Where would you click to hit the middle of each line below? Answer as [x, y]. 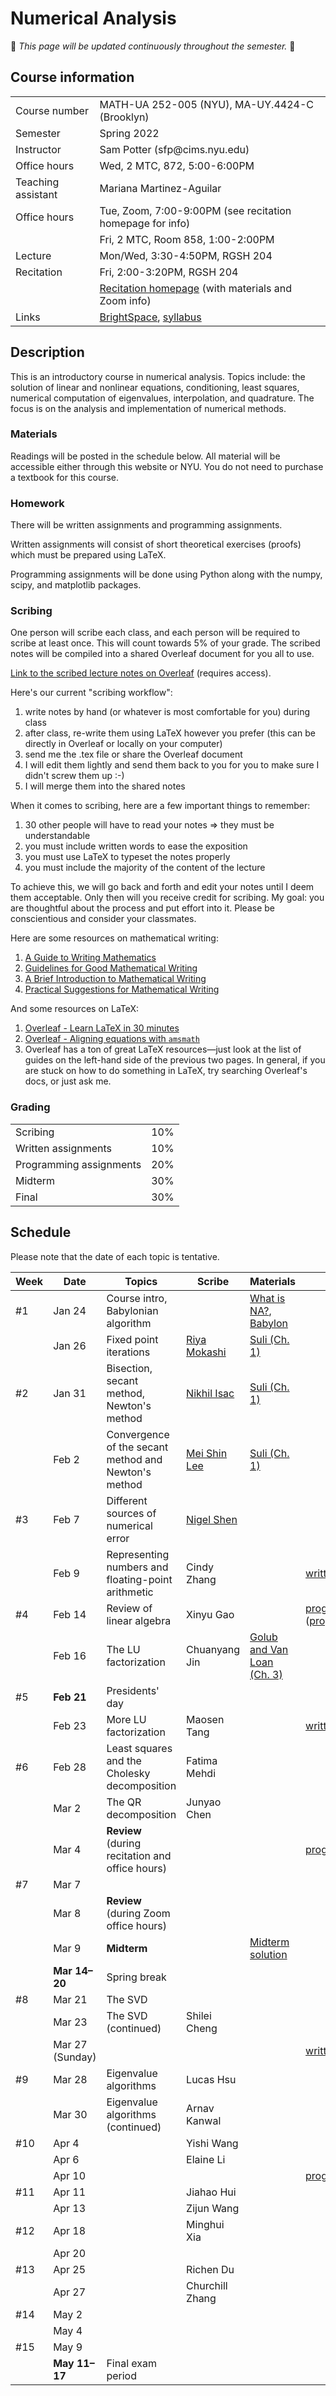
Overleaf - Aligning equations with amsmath [112, 1039]
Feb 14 [70, 1614]
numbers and [137, 1567]
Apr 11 [70, 2192]
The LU [123, 1649]
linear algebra [139, 1620]
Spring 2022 [129, 133]
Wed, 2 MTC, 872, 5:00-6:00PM [177, 165]
